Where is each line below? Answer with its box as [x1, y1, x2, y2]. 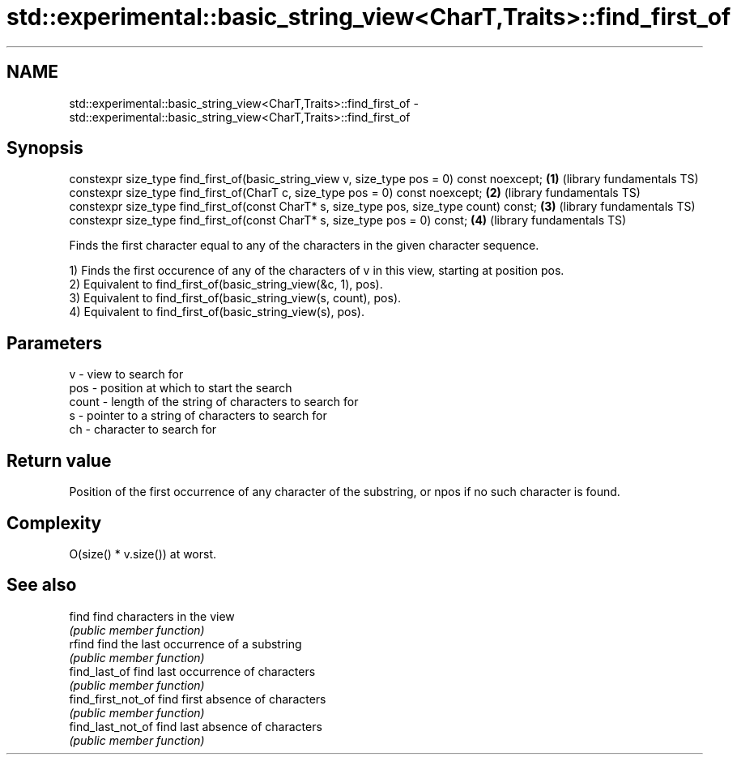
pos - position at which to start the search [69, 381, 292, 395]
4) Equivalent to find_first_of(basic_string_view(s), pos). [69, 305, 364, 319]
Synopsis [6, 138, 83, 159]
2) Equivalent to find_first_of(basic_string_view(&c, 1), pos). [69, 277, 383, 292]
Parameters [6, 332, 102, 353]
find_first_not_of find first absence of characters [69, 691, 326, 706]
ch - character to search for [69, 422, 217, 437]
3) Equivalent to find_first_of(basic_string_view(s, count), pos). [69, 291, 402, 306]
